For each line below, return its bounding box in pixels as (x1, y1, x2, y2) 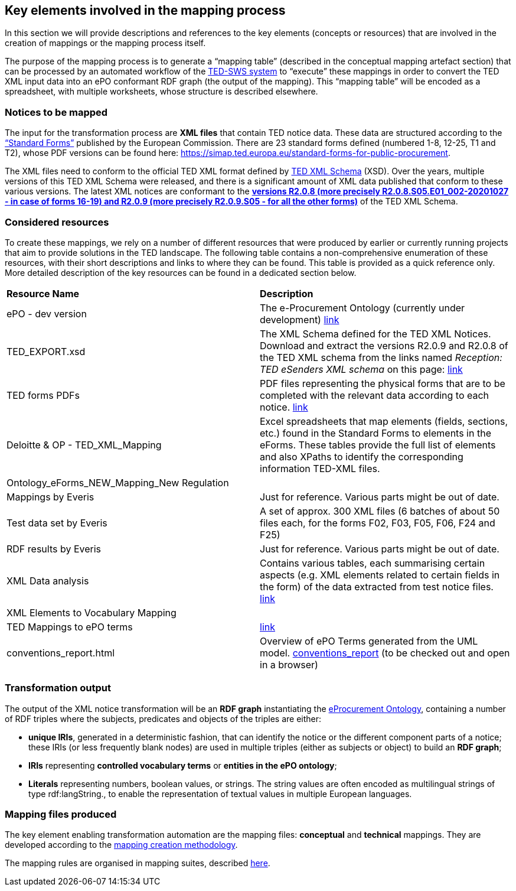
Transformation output (5, 682, 111, 694)
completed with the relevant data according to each (260, 389, 489, 401)
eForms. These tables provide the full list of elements (260, 438, 496, 451)
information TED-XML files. (260, 462, 380, 474)
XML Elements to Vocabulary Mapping (6, 606, 177, 619)
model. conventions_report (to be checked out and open (260, 646, 510, 659)
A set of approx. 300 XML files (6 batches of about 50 (260, 505, 500, 517)
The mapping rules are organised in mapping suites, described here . (5, 858, 270, 869)
